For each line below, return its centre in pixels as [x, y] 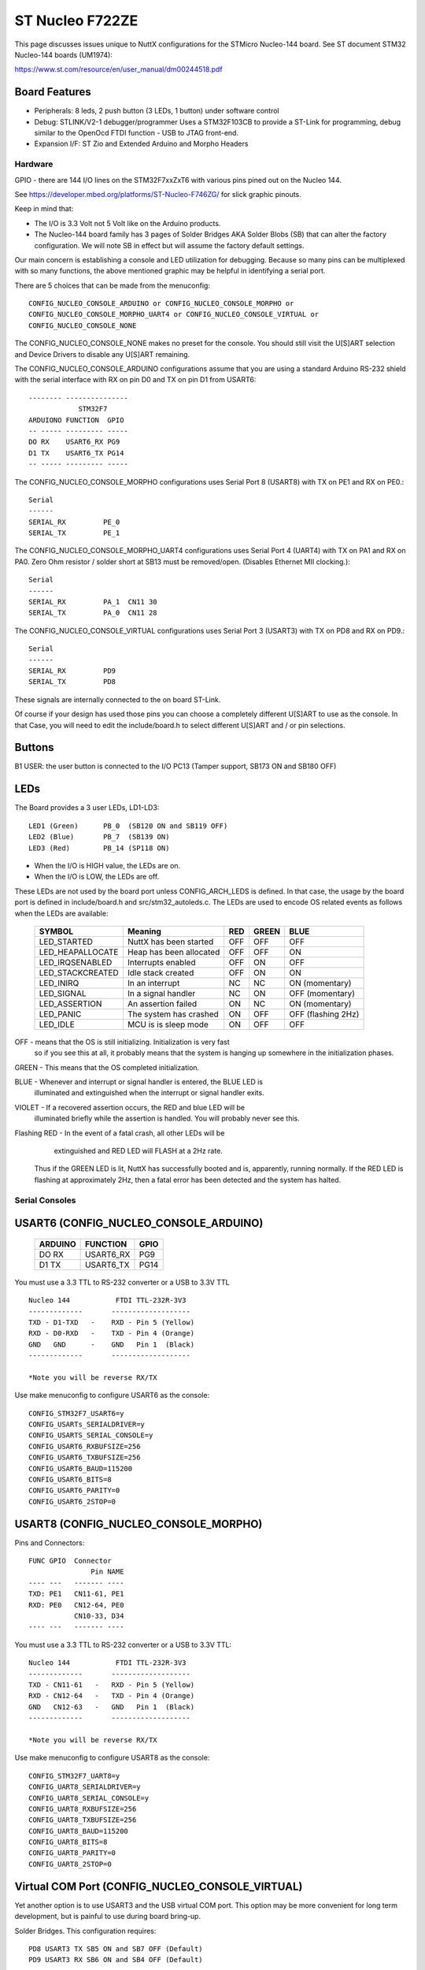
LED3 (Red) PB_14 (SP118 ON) [99, 848]
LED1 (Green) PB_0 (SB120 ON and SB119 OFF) [128, 826]
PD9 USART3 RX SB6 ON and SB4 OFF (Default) [116, 1960]
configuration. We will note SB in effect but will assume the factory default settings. [169, 245]
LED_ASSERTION [70, 1003]
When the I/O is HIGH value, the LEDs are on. [107, 865]
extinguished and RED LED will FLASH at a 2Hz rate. [139, 1151]
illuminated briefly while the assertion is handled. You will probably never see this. [167, 1118]
